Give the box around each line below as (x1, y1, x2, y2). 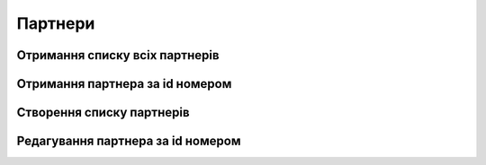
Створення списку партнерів (16, 105, 190, 120)
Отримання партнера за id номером (16, 76, 232, 91)
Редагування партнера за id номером (16, 134, 241, 149)
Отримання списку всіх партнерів (16, 48, 220, 63)
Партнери (16, 13, 95, 33)
